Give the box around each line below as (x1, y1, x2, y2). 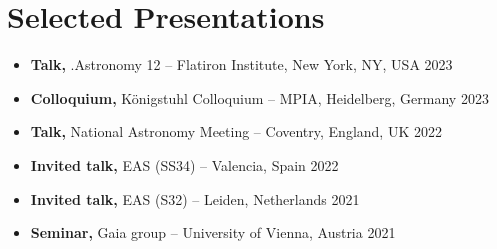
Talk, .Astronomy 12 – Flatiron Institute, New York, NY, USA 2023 (30, 54, 453, 75)
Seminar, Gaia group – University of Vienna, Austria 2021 (30, 222, 396, 243)
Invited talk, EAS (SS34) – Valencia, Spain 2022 (30, 154, 339, 175)
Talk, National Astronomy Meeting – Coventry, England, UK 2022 (30, 121, 442, 142)
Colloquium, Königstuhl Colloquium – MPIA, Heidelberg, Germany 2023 (30, 87, 489, 108)
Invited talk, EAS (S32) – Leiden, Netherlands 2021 (30, 188, 360, 209)
